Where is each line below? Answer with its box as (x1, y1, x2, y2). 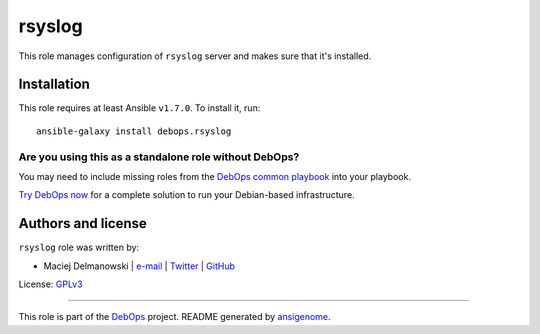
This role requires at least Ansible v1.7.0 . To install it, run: (18, 102, 261, 114)
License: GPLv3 (18, 278, 84, 290)
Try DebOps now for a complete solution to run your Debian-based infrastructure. (18, 189, 355, 201)
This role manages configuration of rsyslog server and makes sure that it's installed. (18, 50, 372, 62)
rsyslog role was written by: (18, 241, 140, 254)
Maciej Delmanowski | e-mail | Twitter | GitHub (43, 260, 235, 272)
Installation (18, 76, 90, 93)
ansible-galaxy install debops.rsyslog (36, 125, 232, 137)
